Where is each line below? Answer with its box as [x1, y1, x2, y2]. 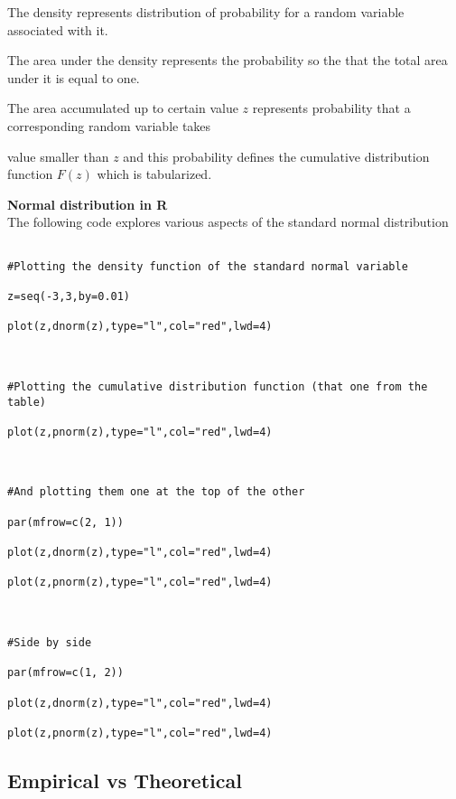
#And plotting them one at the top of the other [7, 485, 305, 499]
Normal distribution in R [7, 194, 168, 213]
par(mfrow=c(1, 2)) [7, 666, 124, 680]
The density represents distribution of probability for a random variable [7, 3, 405, 21]
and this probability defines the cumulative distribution [123, 146, 430, 165]
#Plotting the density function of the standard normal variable [7, 259, 408, 273]
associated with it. [7, 20, 108, 39]
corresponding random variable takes [7, 116, 211, 135]
